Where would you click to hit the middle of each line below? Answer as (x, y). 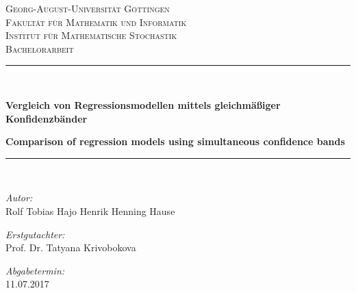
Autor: (19, 198)
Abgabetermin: (35, 270)
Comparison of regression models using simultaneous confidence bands (175, 141)
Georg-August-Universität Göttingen (88, 8)
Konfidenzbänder (47, 118)
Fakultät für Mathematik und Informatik (96, 22)
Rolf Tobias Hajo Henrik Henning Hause (90, 211)
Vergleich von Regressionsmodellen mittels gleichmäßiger (143, 104)
